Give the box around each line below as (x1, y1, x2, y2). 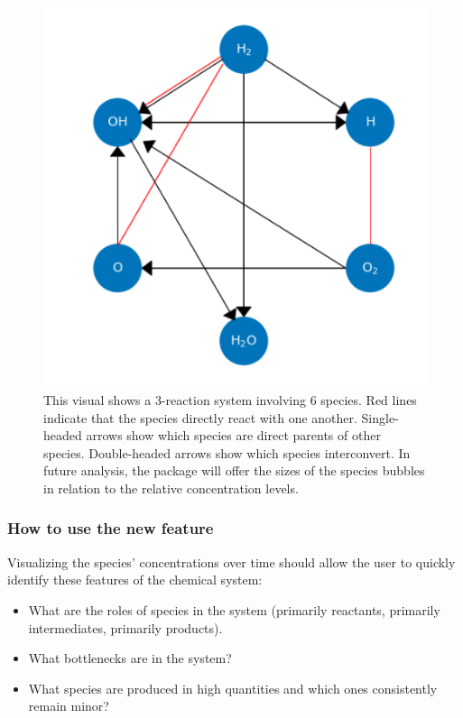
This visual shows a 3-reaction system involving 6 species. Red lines (43, 390, 417, 409)
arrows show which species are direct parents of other (86, 426, 381, 445)
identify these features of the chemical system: (7, 570, 263, 589)
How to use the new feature (7, 517, 214, 539)
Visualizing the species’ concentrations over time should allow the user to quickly (7, 552, 456, 571)
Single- (361, 408, 399, 427)
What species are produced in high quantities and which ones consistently (28, 678, 438, 697)
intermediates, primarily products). (28, 618, 223, 637)
